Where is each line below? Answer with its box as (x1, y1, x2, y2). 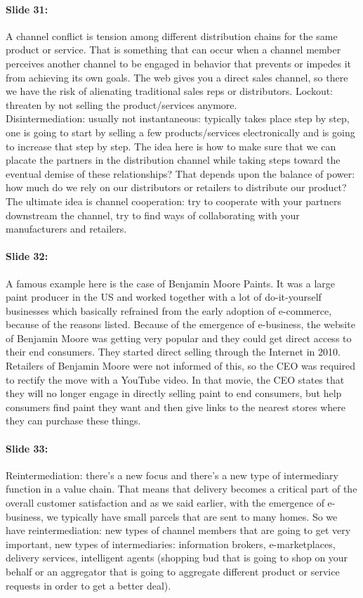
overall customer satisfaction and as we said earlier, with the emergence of (6, 495, 324, 510)
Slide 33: (6, 441, 48, 455)
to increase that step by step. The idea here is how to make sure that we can (6, 138, 336, 153)
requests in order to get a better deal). (6, 578, 171, 592)
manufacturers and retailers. (6, 221, 127, 236)
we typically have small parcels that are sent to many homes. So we (46, 509, 338, 524)
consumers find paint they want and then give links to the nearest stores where (6, 399, 345, 414)
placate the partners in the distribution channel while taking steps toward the (6, 152, 341, 167)
